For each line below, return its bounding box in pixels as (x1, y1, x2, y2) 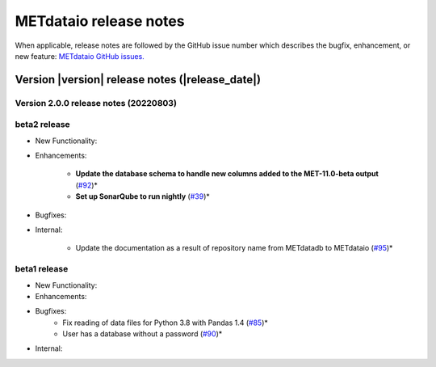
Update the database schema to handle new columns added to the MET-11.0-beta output (75, 169, 379, 179)
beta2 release (15, 119, 70, 130)
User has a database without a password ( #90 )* (62, 329, 223, 339)
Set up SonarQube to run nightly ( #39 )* (75, 192, 210, 201)
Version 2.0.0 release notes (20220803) (15, 97, 178, 108)
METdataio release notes (15, 12, 185, 30)
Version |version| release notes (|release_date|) (15, 73, 262, 86)
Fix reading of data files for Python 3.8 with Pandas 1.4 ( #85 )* (62, 318, 268, 327)
